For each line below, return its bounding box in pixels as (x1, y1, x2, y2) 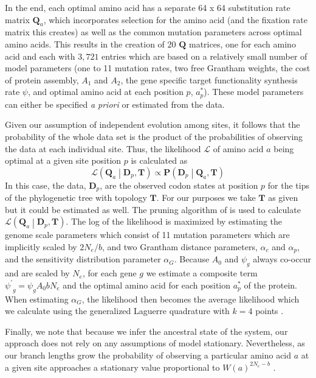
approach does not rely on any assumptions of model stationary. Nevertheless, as (5, 337, 305, 349)
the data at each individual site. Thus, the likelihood (5, 142, 201, 155)
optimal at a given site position (5, 154, 122, 167)
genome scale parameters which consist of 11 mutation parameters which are (5, 228, 290, 241)
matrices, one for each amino (188, 37, 296, 50)
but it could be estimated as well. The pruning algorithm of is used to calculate (5, 203, 301, 215)
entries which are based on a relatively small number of (101, 49, 307, 62)
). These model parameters (204, 85, 304, 98)
